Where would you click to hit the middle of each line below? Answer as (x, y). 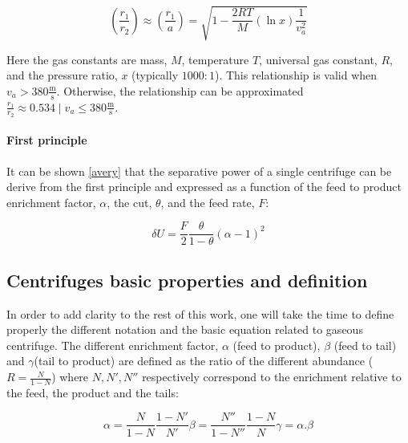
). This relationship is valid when (296, 75)
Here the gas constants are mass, (87, 59)
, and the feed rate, (208, 202)
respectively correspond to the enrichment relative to (272, 377)
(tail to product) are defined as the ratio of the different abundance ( (204, 361)
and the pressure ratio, (62, 75)
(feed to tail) (365, 345)
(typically (155, 75)
